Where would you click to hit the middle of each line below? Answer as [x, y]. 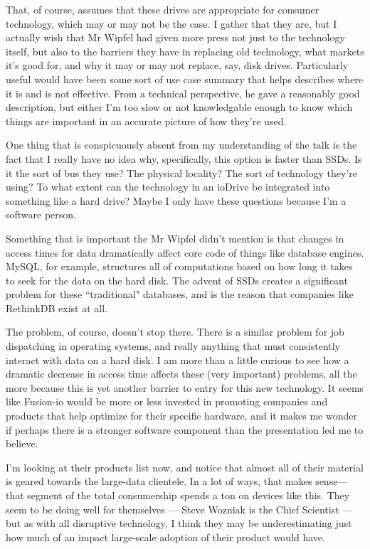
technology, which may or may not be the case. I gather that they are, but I [171, 23]
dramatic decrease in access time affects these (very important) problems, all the [181, 374]
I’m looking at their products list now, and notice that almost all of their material [185, 467]
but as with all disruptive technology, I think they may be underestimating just [179, 523]
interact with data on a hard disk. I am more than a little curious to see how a [178, 359]
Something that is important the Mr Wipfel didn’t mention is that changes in [175, 238]
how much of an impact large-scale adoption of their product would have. [165, 537]
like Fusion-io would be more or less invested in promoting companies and [167, 401]
